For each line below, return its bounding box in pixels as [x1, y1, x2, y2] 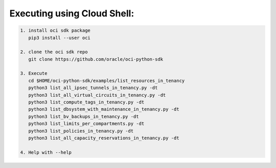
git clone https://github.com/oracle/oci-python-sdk [28, 56, 164, 62]
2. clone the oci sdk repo [20, 49, 88, 55]
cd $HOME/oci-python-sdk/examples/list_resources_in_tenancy [28, 77, 185, 83]
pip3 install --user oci [28, 35, 90, 40]
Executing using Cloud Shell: [9, 8, 134, 19]
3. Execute [20, 71, 48, 76]
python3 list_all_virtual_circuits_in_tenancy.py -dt [28, 92, 166, 98]
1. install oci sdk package [20, 28, 90, 33]
